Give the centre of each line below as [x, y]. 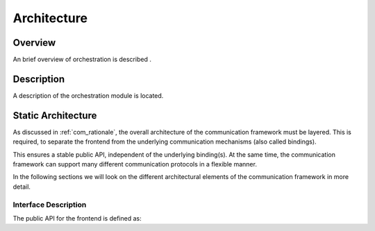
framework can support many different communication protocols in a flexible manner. [135, 164]
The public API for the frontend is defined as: [77, 218]
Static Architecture [55, 115]
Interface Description [50, 205]
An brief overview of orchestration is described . [82, 60]
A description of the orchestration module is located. [88, 95]
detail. [22, 187]
